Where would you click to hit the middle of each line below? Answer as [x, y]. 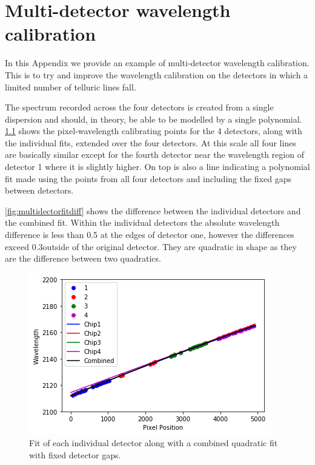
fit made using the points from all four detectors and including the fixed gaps [148, 178]
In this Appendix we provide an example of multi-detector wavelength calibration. [157, 63]
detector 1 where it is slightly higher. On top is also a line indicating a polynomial [157, 167]
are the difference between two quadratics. [83, 258]
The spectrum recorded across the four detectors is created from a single [139, 107]
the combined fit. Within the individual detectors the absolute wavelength [142, 222]
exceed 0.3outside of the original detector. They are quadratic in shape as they [151, 246]
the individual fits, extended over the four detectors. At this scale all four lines [151, 142]
